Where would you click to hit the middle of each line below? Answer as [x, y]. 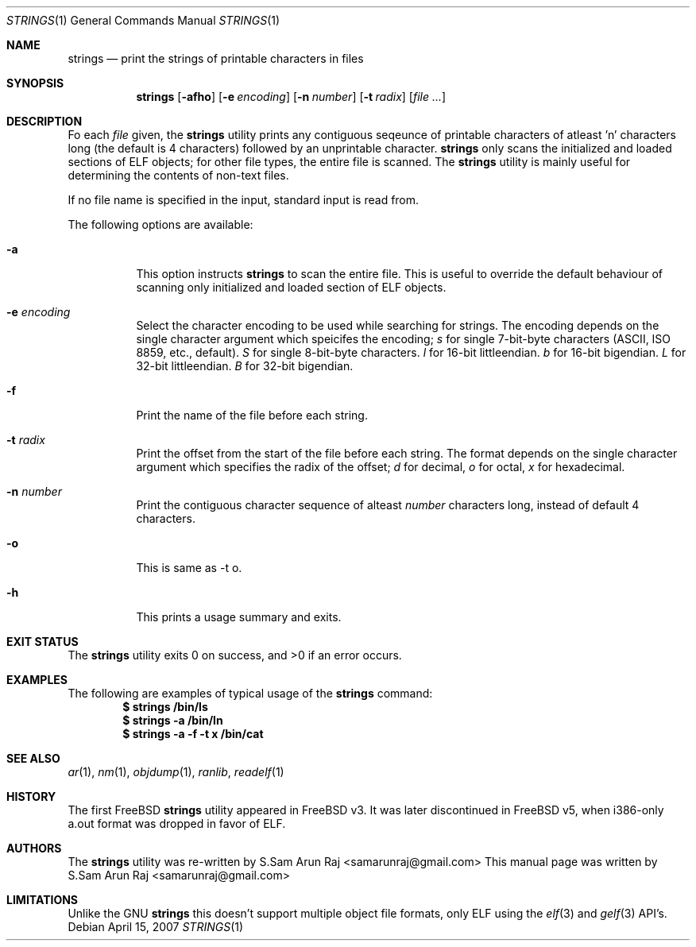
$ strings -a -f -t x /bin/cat [193, 734]
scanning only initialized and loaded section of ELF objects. [291, 287]
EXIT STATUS [43, 642]
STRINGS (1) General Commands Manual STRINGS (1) [143, 20]
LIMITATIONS [43, 900]
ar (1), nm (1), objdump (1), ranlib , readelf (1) [176, 772]
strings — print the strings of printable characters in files [216, 58]
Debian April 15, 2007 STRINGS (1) [156, 927]
